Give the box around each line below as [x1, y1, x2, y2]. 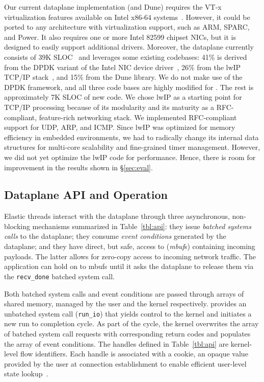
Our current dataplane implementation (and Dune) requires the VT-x [4, 2, 222, 12]
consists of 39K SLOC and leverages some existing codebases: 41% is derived [4, 51, 247, 62]
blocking [4, 220, 30, 231]
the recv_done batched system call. [4, 271, 115, 281]
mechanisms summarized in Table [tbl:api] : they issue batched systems [32, 220, 251, 231]
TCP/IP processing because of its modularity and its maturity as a [4, 101, 215, 112]
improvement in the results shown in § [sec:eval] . [4, 162, 153, 172]
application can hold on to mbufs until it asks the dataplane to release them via [4, 261, 254, 272]
